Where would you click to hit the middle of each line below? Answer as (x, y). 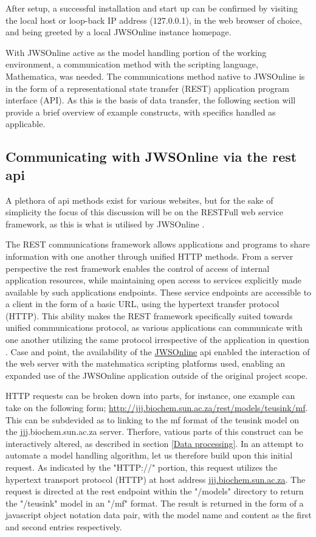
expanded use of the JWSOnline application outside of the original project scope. (157, 375)
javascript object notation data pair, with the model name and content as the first (159, 515)
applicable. (26, 124)
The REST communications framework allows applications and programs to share (158, 244)
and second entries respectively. (64, 526)
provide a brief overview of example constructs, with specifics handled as (141, 112)
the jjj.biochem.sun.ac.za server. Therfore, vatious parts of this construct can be (154, 431)
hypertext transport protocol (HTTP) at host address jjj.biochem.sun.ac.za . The (156, 479)
